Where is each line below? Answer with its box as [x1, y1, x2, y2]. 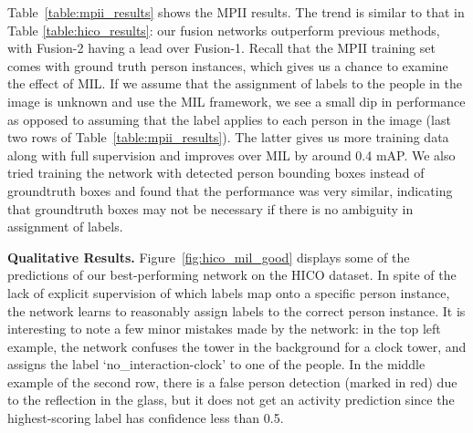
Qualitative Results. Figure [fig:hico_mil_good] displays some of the [7, 247, 410, 266]
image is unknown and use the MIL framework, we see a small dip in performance [7, 91, 466, 110]
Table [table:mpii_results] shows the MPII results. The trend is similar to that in [7, 3, 465, 21]
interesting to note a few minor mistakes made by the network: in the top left [7, 319, 441, 338]
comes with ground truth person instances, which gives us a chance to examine [7, 56, 448, 75]
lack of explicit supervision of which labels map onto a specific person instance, [7, 283, 450, 302]
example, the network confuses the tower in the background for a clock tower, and [7, 336, 467, 356]
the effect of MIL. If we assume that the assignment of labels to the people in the [7, 74, 462, 93]
